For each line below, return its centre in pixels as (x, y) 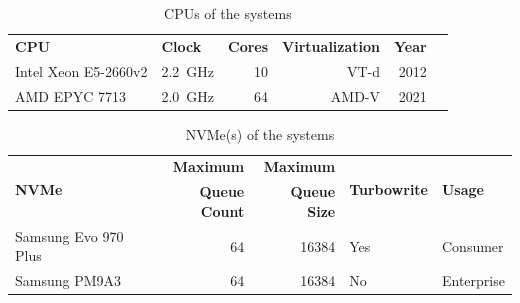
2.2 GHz (188, 70)
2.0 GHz (188, 95)
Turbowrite (388, 188)
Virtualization (331, 45)
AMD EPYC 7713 (71, 95)
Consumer (472, 245)
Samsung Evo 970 (69, 235)
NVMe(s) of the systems (260, 133)
